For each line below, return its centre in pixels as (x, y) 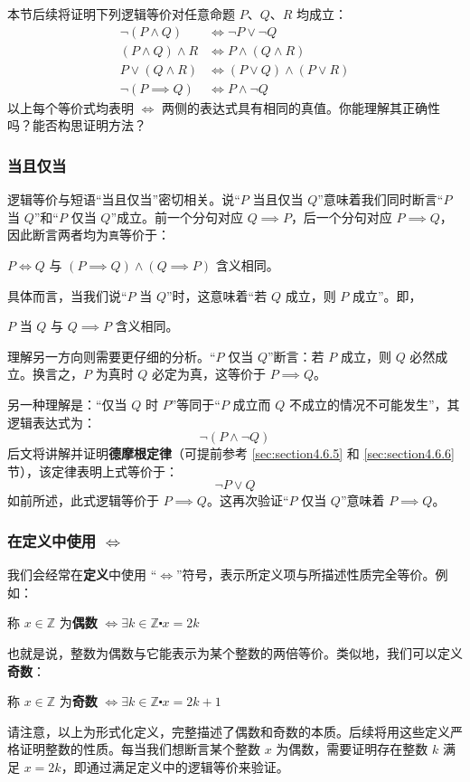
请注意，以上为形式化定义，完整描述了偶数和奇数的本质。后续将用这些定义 (229, 731)
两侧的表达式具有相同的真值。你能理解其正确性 (301, 107)
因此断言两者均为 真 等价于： (89, 235)
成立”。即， (387, 295)
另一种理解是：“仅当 (67, 404)
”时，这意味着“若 (217, 295)
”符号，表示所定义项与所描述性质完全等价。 (306, 575)
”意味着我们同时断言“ (381, 199)
